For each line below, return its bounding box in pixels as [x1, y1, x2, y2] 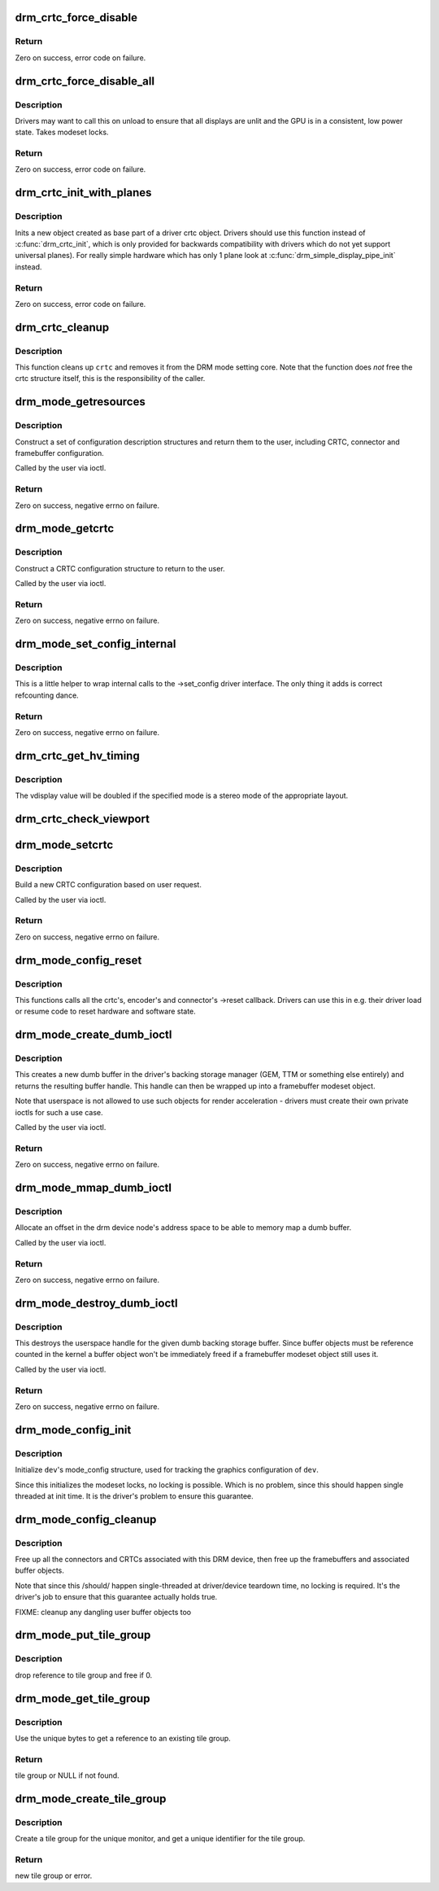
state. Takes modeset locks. [15, 127, 109, 138]
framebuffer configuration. [15, 449, 105, 458]
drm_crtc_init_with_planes [15, 186, 152, 199]
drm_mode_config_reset [15, 953, 142, 967]
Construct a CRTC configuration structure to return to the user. [15, 563, 225, 573]
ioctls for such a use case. [15, 1107, 103, 1117]
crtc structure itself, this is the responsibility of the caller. [15, 374, 206, 383]
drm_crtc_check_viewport [15, 812, 150, 825]
